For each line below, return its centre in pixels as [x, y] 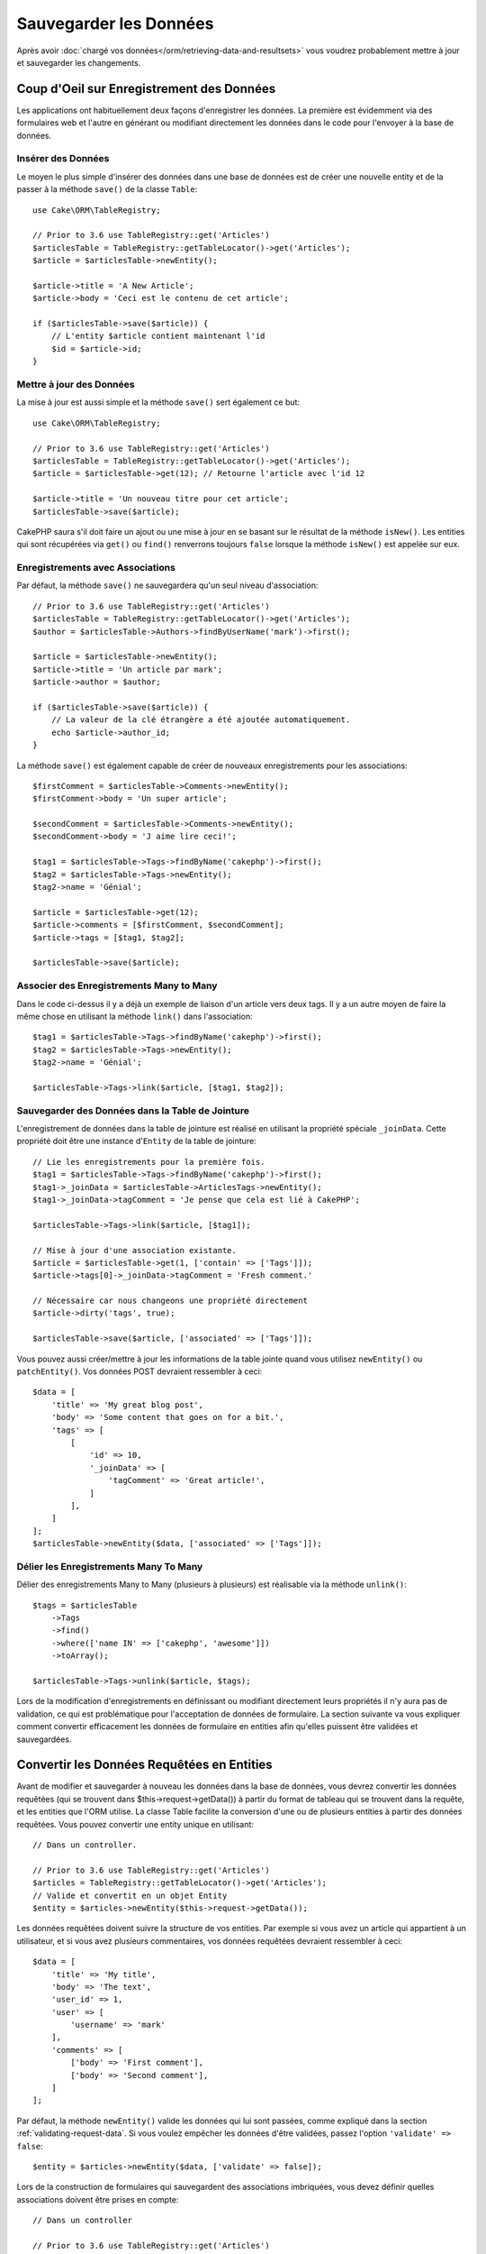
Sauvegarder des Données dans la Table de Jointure [133, 1111]
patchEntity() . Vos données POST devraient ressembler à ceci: [139, 1371]
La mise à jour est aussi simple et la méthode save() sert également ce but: [158, 402]
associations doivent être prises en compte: [98, 2199]
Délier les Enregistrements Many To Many [110, 1566]
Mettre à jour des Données [76, 385]
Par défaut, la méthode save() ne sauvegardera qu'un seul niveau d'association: [167, 585]
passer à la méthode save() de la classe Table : [107, 189]
